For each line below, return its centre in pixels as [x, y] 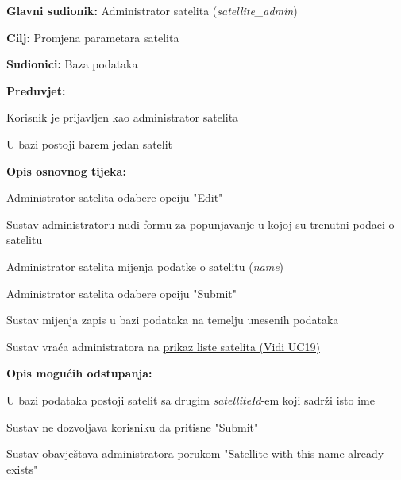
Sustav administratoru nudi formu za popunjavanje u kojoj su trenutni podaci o [200, 224]
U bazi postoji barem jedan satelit [90, 143]
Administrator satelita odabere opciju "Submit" [122, 293]
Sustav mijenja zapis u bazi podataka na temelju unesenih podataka [173, 320]
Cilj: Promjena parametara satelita [93, 37]
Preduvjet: [36, 90]
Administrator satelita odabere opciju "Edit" [115, 197]
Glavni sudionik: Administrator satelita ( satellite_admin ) [152, 10]
